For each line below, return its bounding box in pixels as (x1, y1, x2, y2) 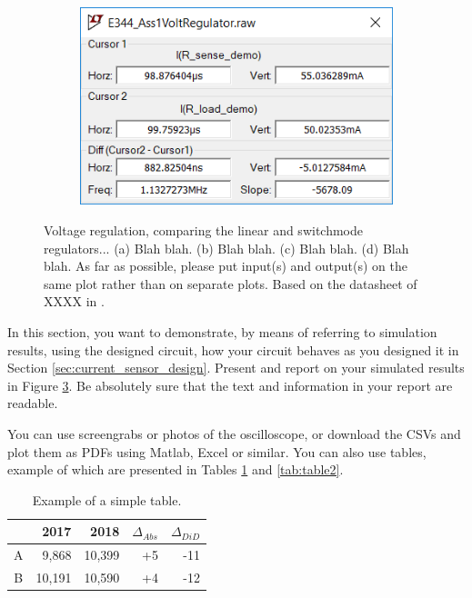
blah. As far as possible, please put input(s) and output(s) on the (44, 256, 408, 275)
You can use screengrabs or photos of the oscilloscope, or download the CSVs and (7, 424, 461, 443)
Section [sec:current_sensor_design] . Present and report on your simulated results (7, 358, 465, 377)
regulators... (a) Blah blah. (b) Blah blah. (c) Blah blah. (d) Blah (44, 238, 409, 257)
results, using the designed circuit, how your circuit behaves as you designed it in (7, 340, 459, 359)
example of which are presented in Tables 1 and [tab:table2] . (7, 460, 344, 479)
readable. (7, 394, 58, 413)
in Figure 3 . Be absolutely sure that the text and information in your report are (7, 375, 453, 394)
